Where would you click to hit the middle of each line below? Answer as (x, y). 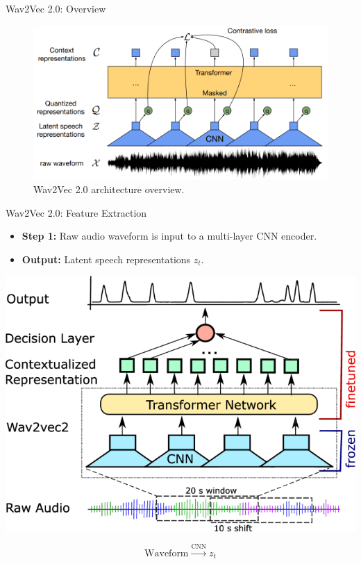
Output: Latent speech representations (106, 259)
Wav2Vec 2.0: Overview (56, 8)
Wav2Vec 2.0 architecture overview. (109, 189)
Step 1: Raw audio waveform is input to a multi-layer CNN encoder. (169, 236)
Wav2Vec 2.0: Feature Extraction (76, 212)
